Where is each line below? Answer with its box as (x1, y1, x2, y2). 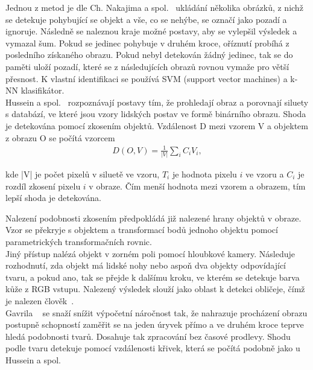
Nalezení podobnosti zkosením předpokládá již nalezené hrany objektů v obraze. (5, 211, 302, 224)
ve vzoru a (245, 167, 284, 180)
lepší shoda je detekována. (5, 191, 101, 204)
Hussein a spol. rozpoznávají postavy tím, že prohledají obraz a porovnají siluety (5, 95, 309, 108)
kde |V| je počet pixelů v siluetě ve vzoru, (5, 167, 160, 180)
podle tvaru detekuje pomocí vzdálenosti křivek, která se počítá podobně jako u (5, 342, 300, 354)
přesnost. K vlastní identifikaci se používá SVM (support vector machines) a (5, 72, 288, 85)
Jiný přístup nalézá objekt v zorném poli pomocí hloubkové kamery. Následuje (5, 247, 296, 260)
